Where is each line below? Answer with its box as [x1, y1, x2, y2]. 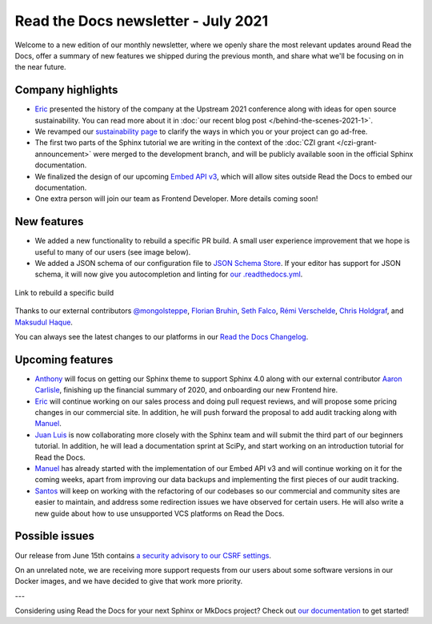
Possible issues [14, 529, 95, 543]
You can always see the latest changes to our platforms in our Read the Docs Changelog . [14, 332, 309, 341]
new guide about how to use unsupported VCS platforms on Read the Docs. [34, 509, 285, 518]
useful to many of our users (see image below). [34, 247, 191, 256]
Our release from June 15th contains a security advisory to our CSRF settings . [14, 550, 272, 560]
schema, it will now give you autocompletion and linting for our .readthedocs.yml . [34, 269, 303, 280]
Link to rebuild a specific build [14, 288, 114, 297]
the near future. [14, 62, 67, 72]
